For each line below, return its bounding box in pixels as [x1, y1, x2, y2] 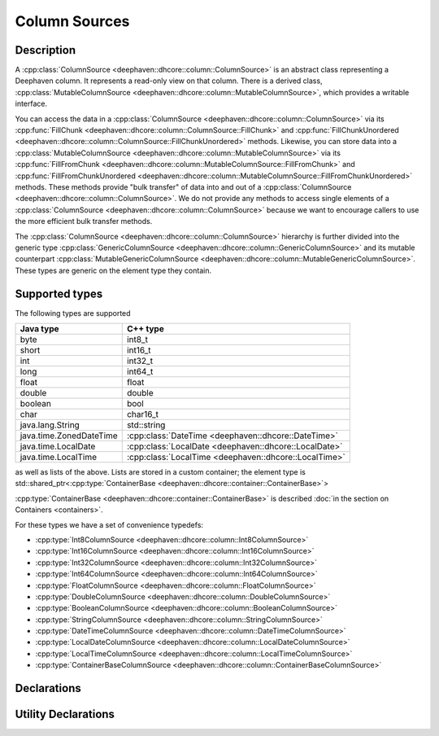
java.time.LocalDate [20, 440, 96, 452]
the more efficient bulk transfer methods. [15, 217, 153, 226]
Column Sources [15, 12, 130, 30]
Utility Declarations [15, 708, 115, 721]
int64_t [126, 366, 154, 377]
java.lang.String [20, 419, 80, 431]
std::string [126, 419, 166, 431]
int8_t [126, 334, 148, 345]
